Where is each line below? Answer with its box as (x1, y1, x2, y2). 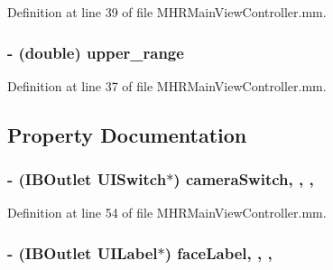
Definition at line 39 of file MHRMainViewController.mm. (7, 3, 327, 21)
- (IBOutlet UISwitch (7, 168, 167, 191)
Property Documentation (7, 120, 247, 148)
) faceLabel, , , (164, 241, 273, 264)
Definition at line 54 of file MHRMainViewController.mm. (7, 203, 327, 222)
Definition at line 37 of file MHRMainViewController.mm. (7, 76, 327, 95)
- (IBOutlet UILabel (7, 241, 158, 264)
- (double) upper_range (7, 41, 184, 63)
